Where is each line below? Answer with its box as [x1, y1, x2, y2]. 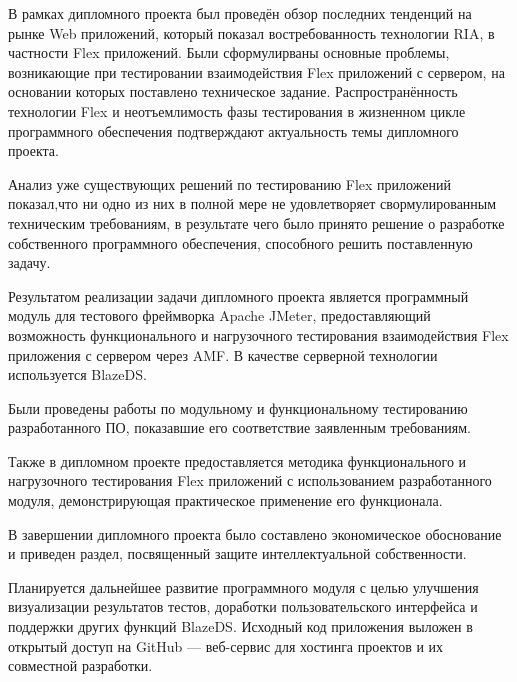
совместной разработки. [8, 655, 153, 676]
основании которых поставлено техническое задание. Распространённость [8, 81, 458, 102]
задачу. [8, 252, 51, 273]
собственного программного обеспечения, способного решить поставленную [8, 232, 473, 253]
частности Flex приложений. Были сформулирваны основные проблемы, [8, 42, 450, 63]
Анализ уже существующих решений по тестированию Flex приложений [8, 173, 451, 194]
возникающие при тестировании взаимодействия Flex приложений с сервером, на [8, 61, 505, 82]
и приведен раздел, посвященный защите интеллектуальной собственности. [8, 543, 467, 564]
